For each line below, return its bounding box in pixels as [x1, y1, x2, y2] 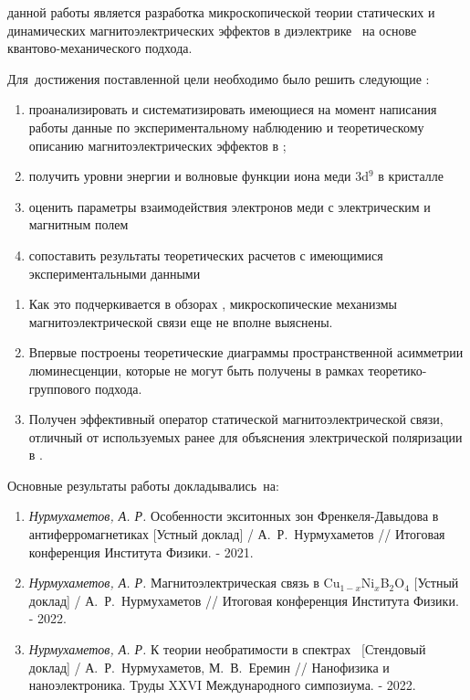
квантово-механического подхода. [7, 38, 193, 58]
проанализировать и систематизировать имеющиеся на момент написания [28, 100, 437, 119]
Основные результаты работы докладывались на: [7, 475, 279, 494]
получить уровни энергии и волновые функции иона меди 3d [28, 166, 369, 186]
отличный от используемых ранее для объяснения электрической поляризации [28, 427, 463, 446]
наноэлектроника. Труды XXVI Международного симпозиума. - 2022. [28, 675, 416, 695]
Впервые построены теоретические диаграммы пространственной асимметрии [28, 343, 464, 362]
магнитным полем [28, 215, 129, 234]
